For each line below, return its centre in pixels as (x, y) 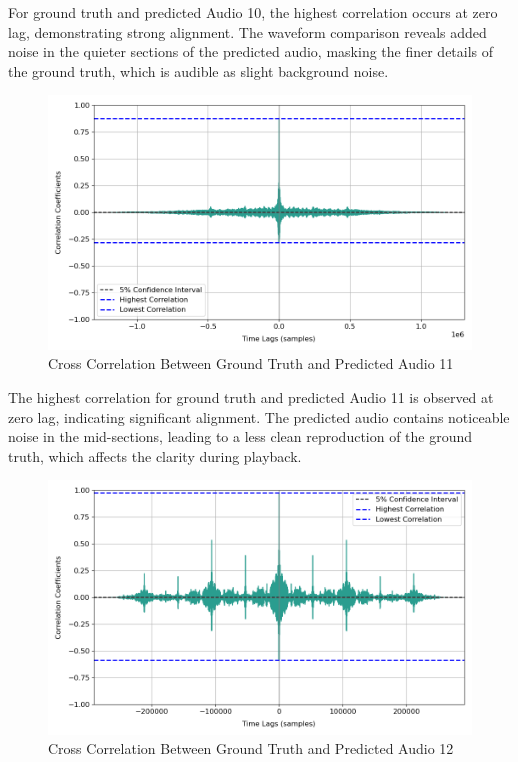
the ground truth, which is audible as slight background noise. (198, 70)
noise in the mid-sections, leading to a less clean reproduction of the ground (240, 436)
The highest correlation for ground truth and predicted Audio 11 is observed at (251, 396)
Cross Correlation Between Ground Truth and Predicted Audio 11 (251, 363)
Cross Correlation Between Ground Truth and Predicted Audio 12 (251, 748)
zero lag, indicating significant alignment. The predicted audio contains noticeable (259, 416)
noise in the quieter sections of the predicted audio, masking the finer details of (251, 51)
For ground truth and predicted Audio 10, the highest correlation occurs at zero (253, 12)
